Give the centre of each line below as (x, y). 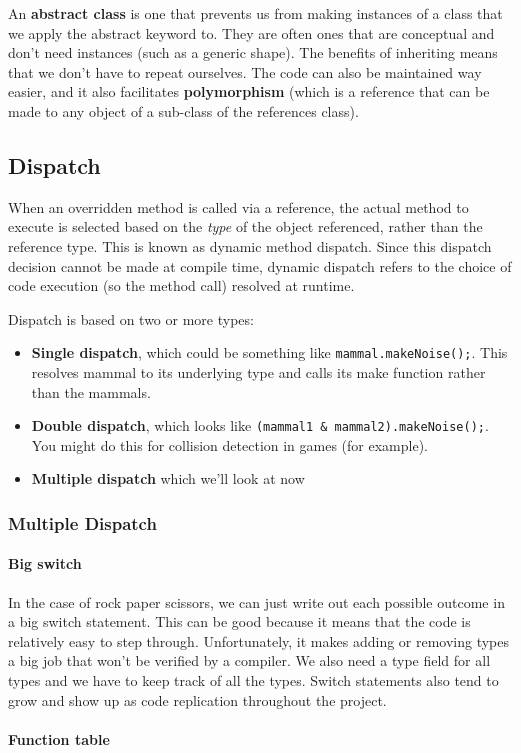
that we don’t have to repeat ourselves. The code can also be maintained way (245, 71)
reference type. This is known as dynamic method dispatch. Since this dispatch (250, 245)
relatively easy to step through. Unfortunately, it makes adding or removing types (259, 640)
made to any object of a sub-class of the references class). (183, 110)
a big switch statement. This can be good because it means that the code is (239, 621)
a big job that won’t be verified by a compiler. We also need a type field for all (249, 660)
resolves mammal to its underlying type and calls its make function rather (258, 371)
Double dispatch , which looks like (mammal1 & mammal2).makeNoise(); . (260, 425)
